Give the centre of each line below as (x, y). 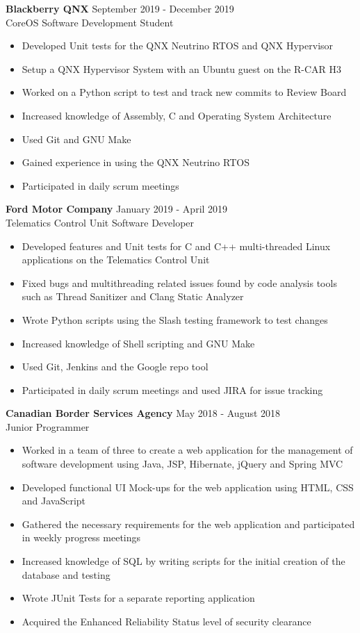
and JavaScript (54, 501)
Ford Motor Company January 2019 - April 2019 (117, 209)
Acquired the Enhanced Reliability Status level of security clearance (166, 621)
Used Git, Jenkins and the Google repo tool (115, 367)
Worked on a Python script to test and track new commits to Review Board (184, 92)
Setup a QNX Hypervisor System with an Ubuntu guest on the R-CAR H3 (181, 68)
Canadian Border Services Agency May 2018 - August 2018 (143, 413)
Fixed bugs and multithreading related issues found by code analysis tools (179, 282)
